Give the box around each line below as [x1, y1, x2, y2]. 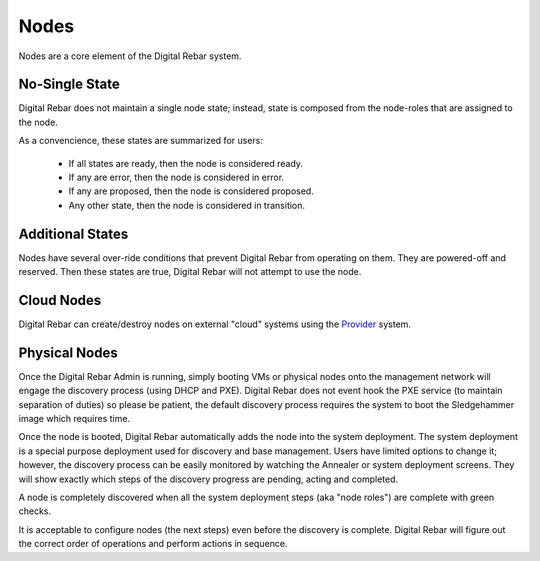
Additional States [18, 225, 129, 242]
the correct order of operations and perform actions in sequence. [18, 538, 288, 550]
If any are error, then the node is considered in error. [68, 171, 285, 184]
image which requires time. [18, 413, 130, 425]
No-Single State [18, 76, 120, 93]
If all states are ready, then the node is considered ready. [68, 157, 304, 169]
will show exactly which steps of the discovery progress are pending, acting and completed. [18, 473, 399, 485]
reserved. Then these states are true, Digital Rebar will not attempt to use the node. [18, 266, 362, 278]
